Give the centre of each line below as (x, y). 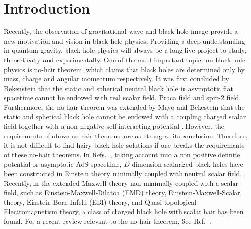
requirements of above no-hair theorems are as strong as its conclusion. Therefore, (126, 135)
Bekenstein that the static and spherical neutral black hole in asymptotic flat (118, 88)
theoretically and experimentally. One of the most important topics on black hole (125, 59)
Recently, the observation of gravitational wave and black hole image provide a (121, 31)
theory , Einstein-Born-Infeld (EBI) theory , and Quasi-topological (100, 202)
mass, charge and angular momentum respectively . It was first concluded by (117, 79)
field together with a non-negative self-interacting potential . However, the (114, 126)
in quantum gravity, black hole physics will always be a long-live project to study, (125, 50)
